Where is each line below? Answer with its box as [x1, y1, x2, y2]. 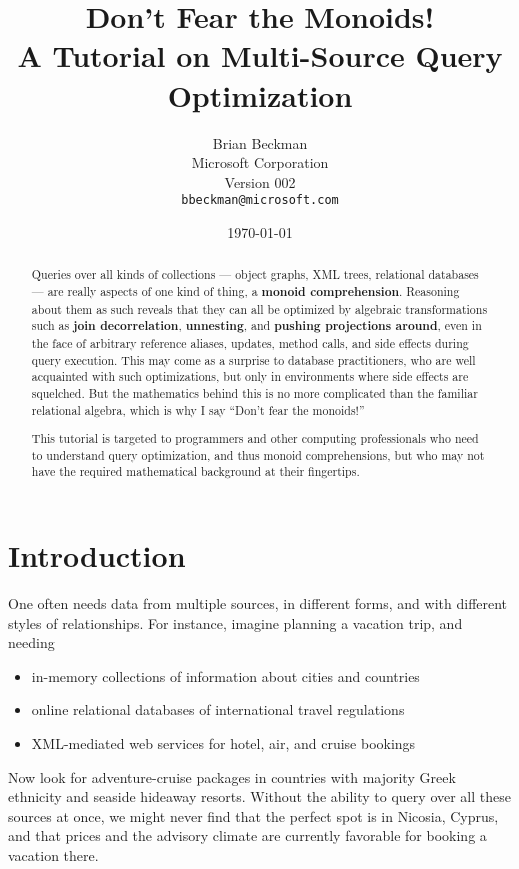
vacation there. [8, 844, 99, 865]
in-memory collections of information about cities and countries [31, 665, 420, 686]
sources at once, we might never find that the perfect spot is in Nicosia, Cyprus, [8, 805, 499, 826]
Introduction [8, 535, 186, 576]
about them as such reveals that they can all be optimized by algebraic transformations [31, 300, 488, 317]
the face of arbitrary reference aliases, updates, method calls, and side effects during [31, 334, 469, 351]
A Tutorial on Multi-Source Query [17, 35, 503, 76]
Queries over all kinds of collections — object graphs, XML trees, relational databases [31, 266, 479, 283]
